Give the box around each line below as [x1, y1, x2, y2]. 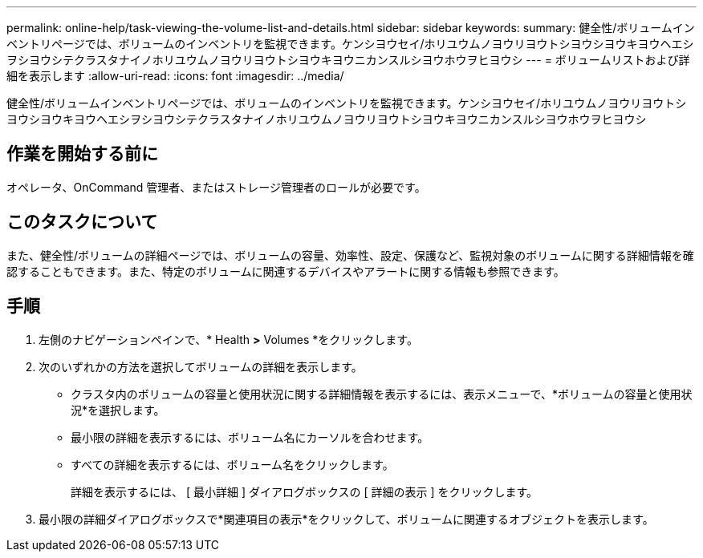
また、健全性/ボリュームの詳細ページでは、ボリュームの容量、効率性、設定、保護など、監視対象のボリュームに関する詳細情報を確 [6, 248, 694, 262]
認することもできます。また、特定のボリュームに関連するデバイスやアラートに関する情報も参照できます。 [6, 264, 565, 278]
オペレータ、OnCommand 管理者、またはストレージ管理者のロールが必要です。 [6, 180, 426, 194]
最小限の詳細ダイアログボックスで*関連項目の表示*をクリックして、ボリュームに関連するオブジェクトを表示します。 [39, 511, 654, 526]
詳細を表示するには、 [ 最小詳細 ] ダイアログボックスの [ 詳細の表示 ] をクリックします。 [71, 484, 538, 499]
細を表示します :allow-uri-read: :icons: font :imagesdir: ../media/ [6, 69, 344, 83]
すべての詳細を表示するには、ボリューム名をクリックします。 [71, 457, 394, 471]
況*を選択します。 [71, 402, 165, 417]
